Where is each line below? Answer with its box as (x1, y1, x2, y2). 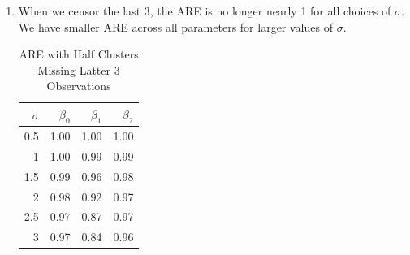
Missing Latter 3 (37, 61, 120, 78)
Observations (46, 77, 111, 94)
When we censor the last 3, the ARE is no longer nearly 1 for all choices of (18, 2, 391, 19)
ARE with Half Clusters (19, 45, 139, 63)
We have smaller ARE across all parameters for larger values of (18, 18, 333, 35)
